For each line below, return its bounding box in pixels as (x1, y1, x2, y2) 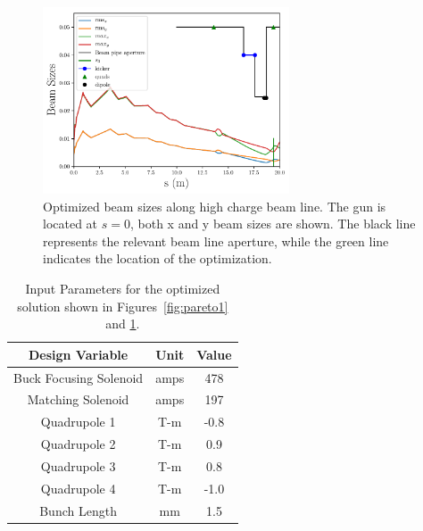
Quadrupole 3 (40, 456, 116, 475)
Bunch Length (39, 501, 117, 519)
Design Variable (28, 344, 129, 363)
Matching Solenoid (27, 390, 129, 409)
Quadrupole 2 (40, 435, 116, 453)
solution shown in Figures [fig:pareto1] (17, 296, 228, 315)
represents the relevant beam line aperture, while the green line (43, 231, 389, 250)
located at (43, 214, 98, 233)
